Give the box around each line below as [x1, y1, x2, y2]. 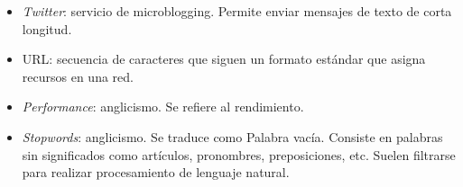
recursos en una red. [22, 67, 134, 85]
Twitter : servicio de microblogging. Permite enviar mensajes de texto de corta [22, 2, 452, 20]
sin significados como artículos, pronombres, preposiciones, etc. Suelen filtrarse [22, 145, 456, 164]
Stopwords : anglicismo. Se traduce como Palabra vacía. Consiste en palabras [22, 127, 443, 146]
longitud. [22, 19, 72, 38]
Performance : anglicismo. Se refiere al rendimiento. [22, 97, 304, 116]
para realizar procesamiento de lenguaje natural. [22, 163, 290, 182]
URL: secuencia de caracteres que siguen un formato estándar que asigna [22, 49, 426, 68]
